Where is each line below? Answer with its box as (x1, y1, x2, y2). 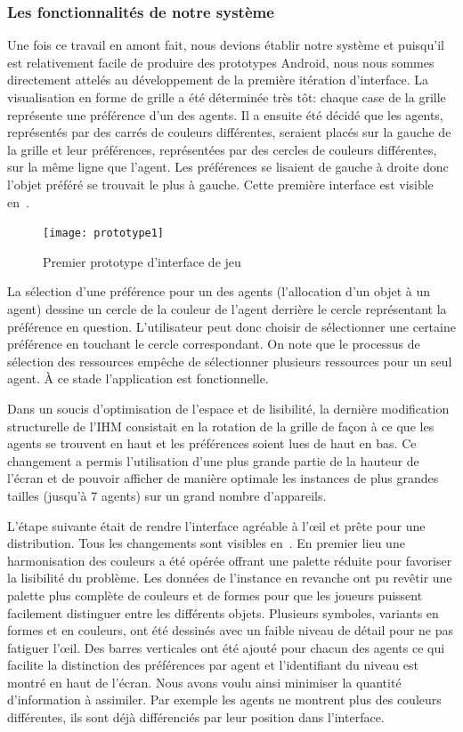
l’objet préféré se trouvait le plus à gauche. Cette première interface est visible (7, 174, 434, 193)
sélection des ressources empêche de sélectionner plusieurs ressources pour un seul (7, 351, 452, 370)
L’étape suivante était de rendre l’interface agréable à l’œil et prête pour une (7, 516, 426, 535)
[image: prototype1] (43, 227, 165, 240)
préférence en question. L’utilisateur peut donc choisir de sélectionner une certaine (7, 317, 456, 335)
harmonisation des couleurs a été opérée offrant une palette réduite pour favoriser (7, 551, 452, 569)
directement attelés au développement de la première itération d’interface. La (7, 70, 428, 89)
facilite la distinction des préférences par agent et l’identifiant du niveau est (7, 656, 419, 674)
